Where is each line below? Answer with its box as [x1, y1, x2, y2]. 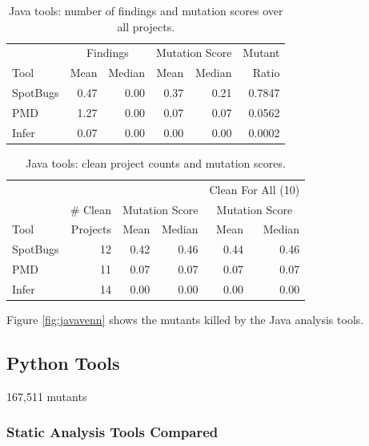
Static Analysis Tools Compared [6, 422, 219, 442]
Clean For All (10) [209, 180, 300, 197]
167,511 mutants [6, 387, 87, 404]
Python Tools [6, 351, 120, 375]
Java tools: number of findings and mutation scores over [9, 2, 283, 18]
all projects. [117, 18, 175, 34]
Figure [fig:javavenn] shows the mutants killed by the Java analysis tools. [6, 311, 364, 328]
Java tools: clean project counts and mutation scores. [26, 154, 286, 171]
